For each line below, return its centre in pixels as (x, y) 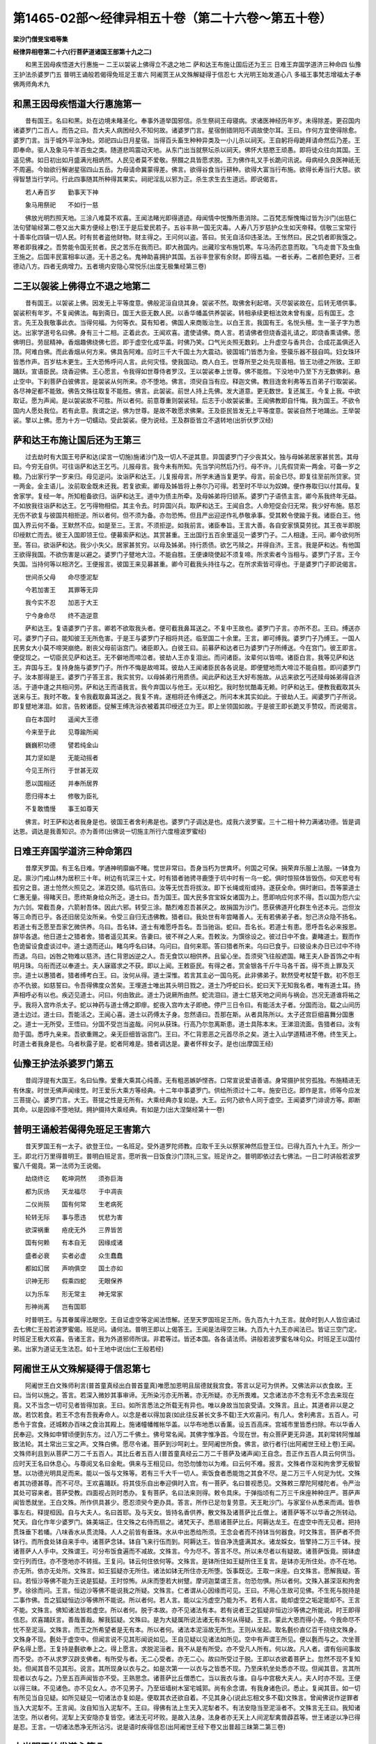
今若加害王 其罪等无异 (62, 590)
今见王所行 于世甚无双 (62, 770)
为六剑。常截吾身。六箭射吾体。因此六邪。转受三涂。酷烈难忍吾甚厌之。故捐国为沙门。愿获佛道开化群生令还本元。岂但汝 (187, 907)
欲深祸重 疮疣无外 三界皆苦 (74, 1230)
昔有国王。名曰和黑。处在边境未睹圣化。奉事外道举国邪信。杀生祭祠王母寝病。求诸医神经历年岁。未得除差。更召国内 (193, 121)
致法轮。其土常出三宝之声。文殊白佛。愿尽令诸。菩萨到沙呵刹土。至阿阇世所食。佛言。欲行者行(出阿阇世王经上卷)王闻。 (186, 1444)
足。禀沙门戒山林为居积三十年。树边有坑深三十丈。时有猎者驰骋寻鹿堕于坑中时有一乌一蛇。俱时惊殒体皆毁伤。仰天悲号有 (187, 878)
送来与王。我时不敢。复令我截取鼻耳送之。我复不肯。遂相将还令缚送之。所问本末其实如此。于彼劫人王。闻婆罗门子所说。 (187, 696)
